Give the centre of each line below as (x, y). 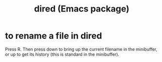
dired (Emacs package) (82, 9)
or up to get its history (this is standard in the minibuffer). (62, 54)
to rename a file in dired (54, 36)
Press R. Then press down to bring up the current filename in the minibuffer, (81, 49)
